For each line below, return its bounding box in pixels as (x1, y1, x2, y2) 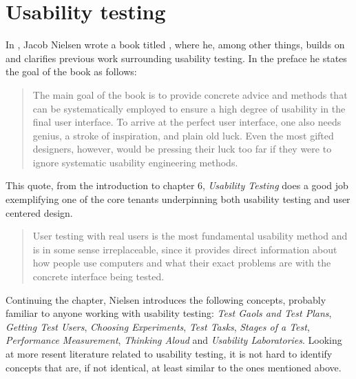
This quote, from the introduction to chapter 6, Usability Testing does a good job (6, 178, 348, 193)
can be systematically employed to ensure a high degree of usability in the (32, 101, 346, 115)
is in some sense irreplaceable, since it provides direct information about (32, 242, 337, 256)
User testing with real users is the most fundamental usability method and (32, 229, 348, 243)
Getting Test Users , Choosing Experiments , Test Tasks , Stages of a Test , (6, 319, 310, 333)
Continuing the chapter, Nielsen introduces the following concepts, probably (6, 292, 326, 307)
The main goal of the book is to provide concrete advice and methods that (32, 87, 348, 101)
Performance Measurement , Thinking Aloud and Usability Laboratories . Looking (6, 333, 342, 347)
